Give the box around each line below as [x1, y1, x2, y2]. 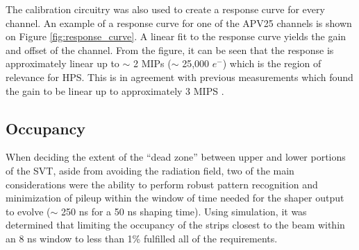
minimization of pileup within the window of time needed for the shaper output [6, 190, 344, 205]
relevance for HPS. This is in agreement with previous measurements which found [6, 69, 353, 84]
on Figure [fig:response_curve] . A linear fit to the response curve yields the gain [6, 29, 347, 44]
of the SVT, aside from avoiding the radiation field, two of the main [6, 163, 294, 177]
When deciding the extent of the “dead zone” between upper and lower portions [6, 150, 346, 164]
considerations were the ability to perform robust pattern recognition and [6, 177, 318, 191]
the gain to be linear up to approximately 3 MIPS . [6, 83, 224, 98]
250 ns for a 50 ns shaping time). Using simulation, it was [61, 204, 307, 218]
